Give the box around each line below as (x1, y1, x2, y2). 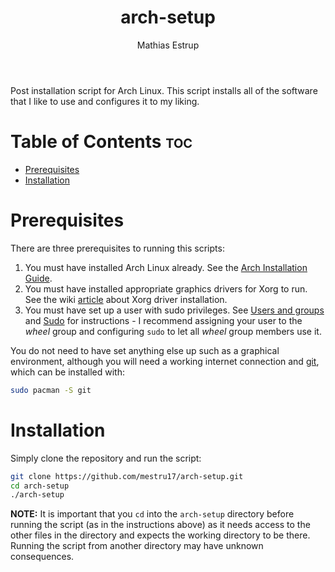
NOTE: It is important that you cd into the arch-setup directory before (10, 508, 295, 520)
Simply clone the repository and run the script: (10, 452, 202, 464)
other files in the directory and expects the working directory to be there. (10, 529, 311, 541)
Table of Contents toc (10, 131, 193, 153)
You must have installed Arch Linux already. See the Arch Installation (24, 261, 308, 273)
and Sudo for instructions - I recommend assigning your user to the (24, 314, 303, 326)
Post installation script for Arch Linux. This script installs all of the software (10, 84, 318, 96)
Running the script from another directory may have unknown (10, 540, 264, 552)
